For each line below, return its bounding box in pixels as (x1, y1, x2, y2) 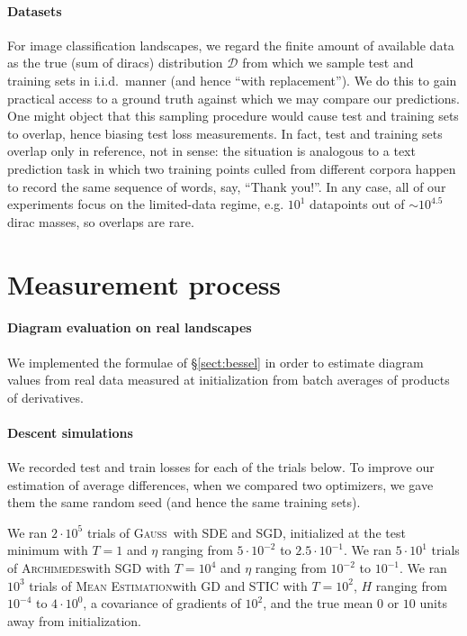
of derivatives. (7, 387, 84, 406)
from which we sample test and (242, 53, 414, 72)
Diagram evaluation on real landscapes (7, 318, 252, 337)
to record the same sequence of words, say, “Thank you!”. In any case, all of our (7, 177, 446, 195)
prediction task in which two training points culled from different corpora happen (7, 159, 456, 177)
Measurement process (7, 265, 282, 302)
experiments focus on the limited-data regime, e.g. (7, 195, 284, 214)
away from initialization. (7, 611, 142, 630)
